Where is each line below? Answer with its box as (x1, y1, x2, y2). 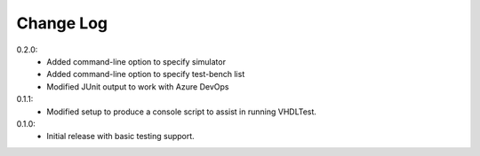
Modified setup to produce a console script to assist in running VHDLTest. (46, 106, 317, 117)
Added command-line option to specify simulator (46, 56, 227, 66)
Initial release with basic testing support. (46, 131, 195, 142)
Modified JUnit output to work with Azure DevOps (46, 81, 229, 92)
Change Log (16, 13, 108, 33)
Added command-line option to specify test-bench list (46, 69, 245, 80)
